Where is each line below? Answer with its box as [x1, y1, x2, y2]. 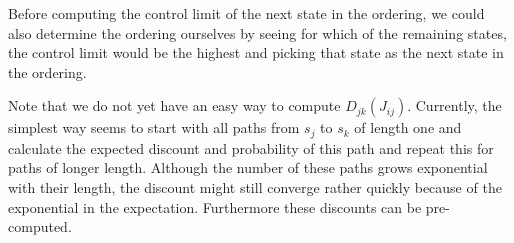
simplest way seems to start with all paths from [8, 117, 300, 138]
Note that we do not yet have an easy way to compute [8, 95, 341, 116]
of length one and [354, 117, 462, 138]
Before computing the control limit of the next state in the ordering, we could [8, 3, 485, 23]
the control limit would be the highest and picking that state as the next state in [8, 42, 504, 63]
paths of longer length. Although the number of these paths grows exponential [8, 157, 488, 178]
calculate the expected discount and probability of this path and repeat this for [8, 137, 494, 158]
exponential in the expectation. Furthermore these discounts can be [8, 196, 422, 217]
